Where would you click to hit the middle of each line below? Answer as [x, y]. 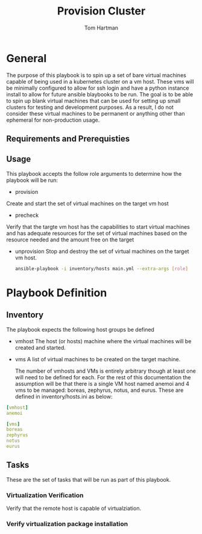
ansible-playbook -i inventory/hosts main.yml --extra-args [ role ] [102, 269]
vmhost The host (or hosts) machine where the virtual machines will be [103, 341]
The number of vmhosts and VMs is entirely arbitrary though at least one [105, 371]
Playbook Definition [57, 293]
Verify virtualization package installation [67, 524]
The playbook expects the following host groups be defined [80, 329]
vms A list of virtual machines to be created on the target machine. [98, 359]
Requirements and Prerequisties [68, 139]
